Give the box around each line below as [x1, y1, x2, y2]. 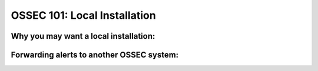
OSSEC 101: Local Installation [11, 9, 156, 22]
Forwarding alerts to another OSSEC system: [11, 50, 179, 60]
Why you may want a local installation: [11, 31, 155, 41]
